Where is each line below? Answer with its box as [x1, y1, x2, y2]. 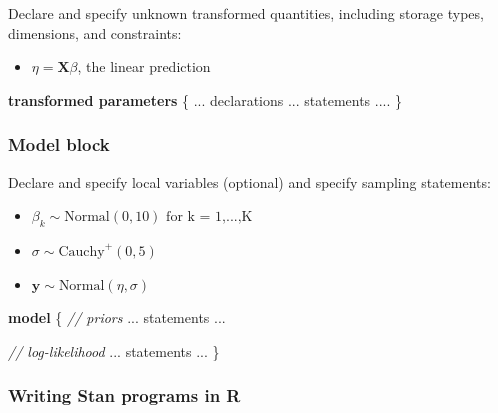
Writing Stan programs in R [8, 383, 241, 408]
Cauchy [58, 244, 105, 259]
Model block [8, 132, 110, 157]
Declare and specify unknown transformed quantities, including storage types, [8, 3, 484, 23]
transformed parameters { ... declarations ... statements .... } [8, 89, 403, 110]
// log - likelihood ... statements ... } [8, 340, 220, 361]
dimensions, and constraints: [8, 22, 182, 43]
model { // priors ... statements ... [8, 307, 226, 328]
